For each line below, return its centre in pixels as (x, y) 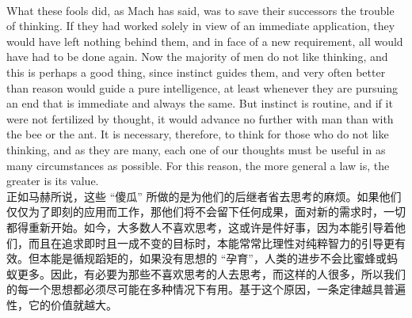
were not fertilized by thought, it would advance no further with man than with (200, 118)
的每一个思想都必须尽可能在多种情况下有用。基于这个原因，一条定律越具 (195, 289)
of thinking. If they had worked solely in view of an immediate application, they (201, 26)
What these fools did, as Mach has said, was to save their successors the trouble (200, 10)
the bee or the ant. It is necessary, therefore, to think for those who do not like (198, 134)
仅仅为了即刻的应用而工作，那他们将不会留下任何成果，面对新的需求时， (195, 212)
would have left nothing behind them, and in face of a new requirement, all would (205, 41)
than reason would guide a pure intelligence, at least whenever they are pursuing (202, 87)
